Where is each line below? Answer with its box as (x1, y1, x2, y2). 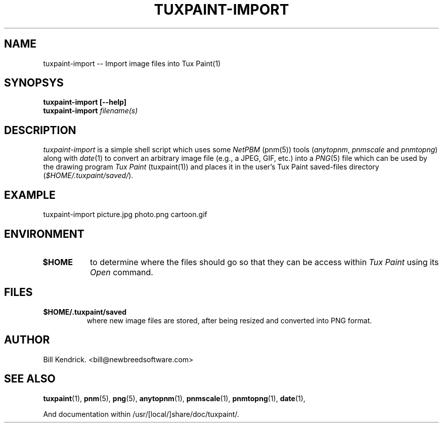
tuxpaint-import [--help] (43, 98, 126, 107)
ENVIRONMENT (4, 227, 84, 240)
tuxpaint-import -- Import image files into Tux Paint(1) (43, 59, 221, 68)
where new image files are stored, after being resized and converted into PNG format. (86, 316, 372, 325)
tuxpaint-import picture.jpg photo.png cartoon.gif (43, 210, 207, 219)
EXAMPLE (4, 188, 56, 201)
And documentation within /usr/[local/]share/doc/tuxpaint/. (43, 409, 239, 418)
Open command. (90, 267, 153, 277)
